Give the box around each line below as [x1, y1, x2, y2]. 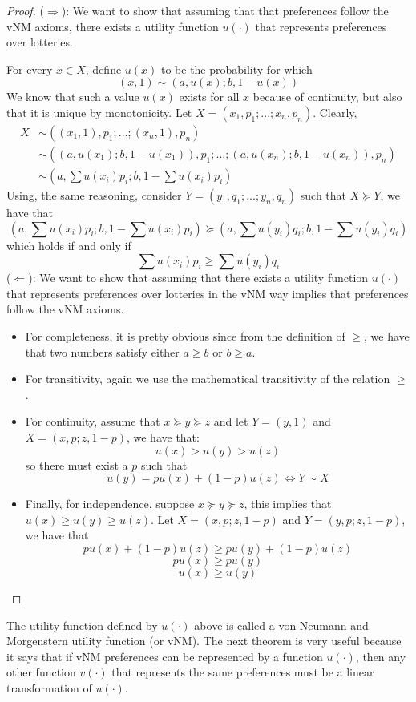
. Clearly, [313, 103, 357, 120]
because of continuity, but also [252, 88, 402, 105]
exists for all [179, 88, 240, 105]
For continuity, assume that [25, 413, 160, 430]
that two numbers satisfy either [25, 343, 180, 360]
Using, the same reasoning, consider [6, 187, 182, 204]
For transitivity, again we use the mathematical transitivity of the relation [25, 370, 390, 387]
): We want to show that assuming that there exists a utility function [28, 269, 369, 286]
